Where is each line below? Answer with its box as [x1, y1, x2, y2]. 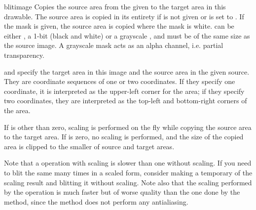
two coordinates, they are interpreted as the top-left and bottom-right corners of [4, 95, 247, 106]
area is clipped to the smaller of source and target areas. [4, 141, 175, 151]
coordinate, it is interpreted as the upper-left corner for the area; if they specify [4, 85, 245, 96]
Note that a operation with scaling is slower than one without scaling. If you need [4, 158, 252, 168]
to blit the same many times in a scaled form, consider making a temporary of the [4, 167, 253, 177]
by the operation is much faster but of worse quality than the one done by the [4, 187, 240, 197]
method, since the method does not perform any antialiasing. [4, 196, 188, 207]
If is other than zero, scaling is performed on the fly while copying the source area [4, 122, 252, 132]
